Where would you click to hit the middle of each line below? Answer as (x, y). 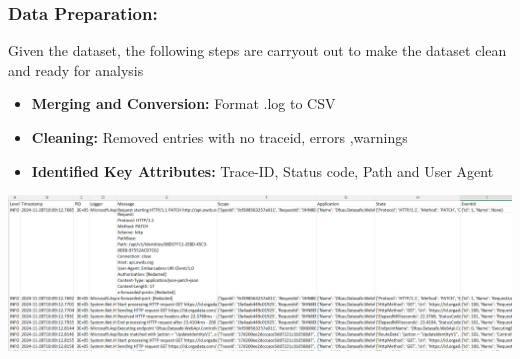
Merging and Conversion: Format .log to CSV (183, 103)
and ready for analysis (76, 69)
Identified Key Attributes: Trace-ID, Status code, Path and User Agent (262, 170)
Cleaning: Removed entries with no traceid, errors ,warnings (219, 137)
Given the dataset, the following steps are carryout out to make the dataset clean (257, 50)
